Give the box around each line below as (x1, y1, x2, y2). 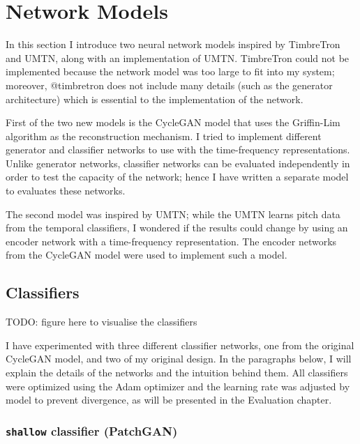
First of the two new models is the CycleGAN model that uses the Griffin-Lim (6, 115, 340, 130)
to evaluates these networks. (6, 183, 126, 198)
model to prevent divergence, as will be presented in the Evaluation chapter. (6, 392, 332, 407)
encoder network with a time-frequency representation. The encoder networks (6, 234, 337, 248)
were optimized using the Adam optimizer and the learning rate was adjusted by (6, 378, 350, 393)
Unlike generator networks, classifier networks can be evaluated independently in (6, 155, 350, 170)
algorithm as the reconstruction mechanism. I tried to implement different (6, 128, 322, 143)
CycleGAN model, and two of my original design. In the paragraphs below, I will (6, 351, 352, 366)
